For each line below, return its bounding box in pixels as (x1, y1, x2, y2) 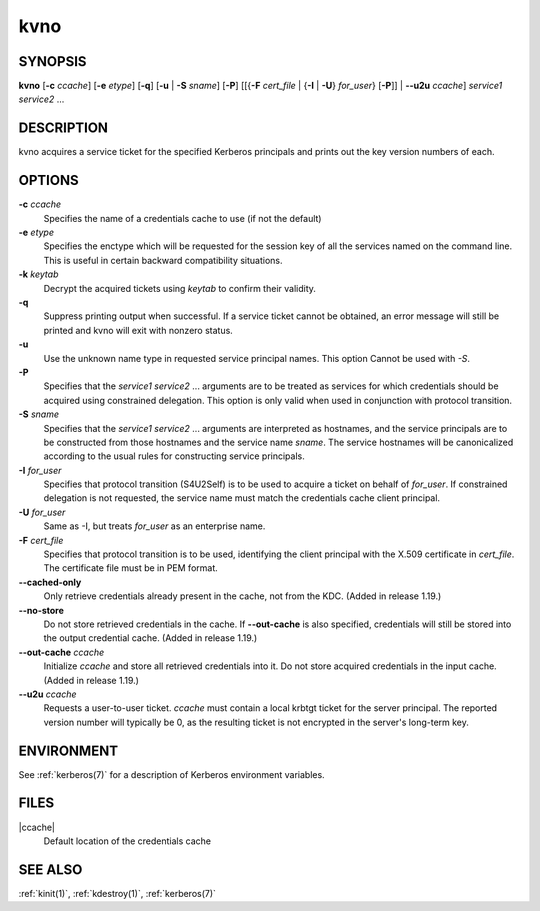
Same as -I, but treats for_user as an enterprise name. (43, 520, 266, 532)
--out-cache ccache (18, 646, 105, 658)
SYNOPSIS (18, 53, 87, 70)
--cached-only (18, 576, 82, 588)
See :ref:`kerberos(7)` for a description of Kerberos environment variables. (18, 768, 325, 780)
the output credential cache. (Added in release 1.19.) (43, 632, 258, 644)
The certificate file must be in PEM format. (43, 562, 219, 574)
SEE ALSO (18, 861, 83, 878)
